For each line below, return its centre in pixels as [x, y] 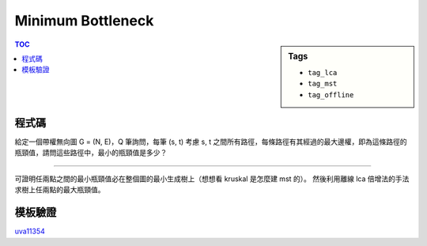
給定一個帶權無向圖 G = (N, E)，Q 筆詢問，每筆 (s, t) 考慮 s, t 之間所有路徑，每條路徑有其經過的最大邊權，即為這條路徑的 [211, 142]
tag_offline [331, 95]
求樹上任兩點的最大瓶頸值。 [60, 190]
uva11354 [30, 231]
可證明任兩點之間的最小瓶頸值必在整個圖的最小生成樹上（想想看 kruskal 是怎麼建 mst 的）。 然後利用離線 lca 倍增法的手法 [212, 179]
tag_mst [323, 84]
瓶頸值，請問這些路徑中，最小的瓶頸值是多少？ [91, 153]
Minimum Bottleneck [84, 21]
